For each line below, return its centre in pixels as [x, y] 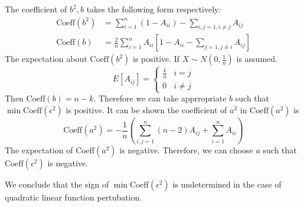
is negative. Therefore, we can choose [186, 149]
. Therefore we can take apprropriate [160, 98]
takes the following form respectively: [154, 9]
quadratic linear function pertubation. [73, 197]
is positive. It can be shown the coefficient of [146, 109]
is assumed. [257, 59]
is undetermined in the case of [227, 184]
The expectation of [39, 149]
